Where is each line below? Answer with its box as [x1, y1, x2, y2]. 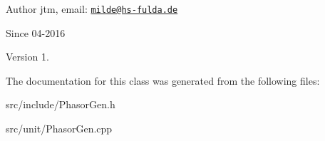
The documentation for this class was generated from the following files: [6, 73, 320, 88]
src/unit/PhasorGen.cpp [6, 121, 113, 136]
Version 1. [6, 49, 49, 64]
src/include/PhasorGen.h [6, 97, 115, 112]
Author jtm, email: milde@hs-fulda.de [6, 1, 178, 16]
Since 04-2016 [6, 25, 66, 40]
